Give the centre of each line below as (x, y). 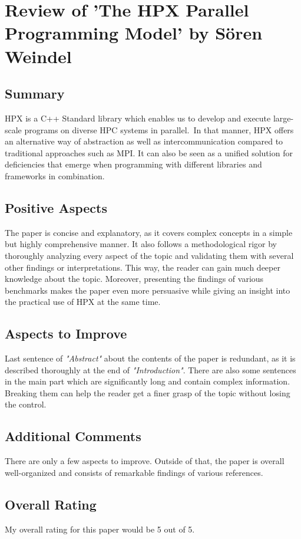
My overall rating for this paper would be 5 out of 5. (100, 529)
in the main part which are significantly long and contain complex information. (148, 381)
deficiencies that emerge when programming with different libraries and (133, 164)
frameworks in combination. (55, 175)
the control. (26, 404)
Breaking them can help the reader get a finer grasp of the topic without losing (148, 392)
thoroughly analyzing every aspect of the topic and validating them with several (149, 255)
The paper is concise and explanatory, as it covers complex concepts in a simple (149, 232)
